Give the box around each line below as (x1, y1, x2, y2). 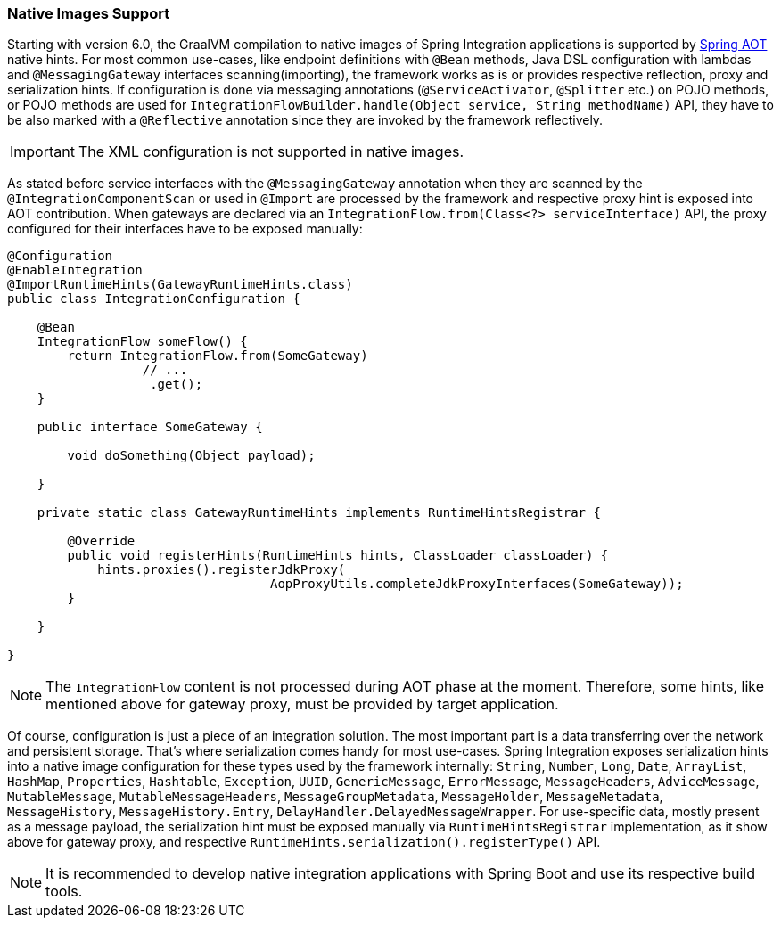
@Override (67, 534, 136, 549)
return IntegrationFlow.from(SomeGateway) (67, 348, 368, 364)
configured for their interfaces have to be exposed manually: (7, 221, 363, 237)
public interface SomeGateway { (37, 420, 263, 435)
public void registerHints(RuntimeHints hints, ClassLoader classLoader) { (67, 548, 609, 563)
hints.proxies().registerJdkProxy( (97, 562, 346, 577)
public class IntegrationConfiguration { (7, 291, 300, 307)
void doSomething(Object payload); (67, 448, 316, 463)
